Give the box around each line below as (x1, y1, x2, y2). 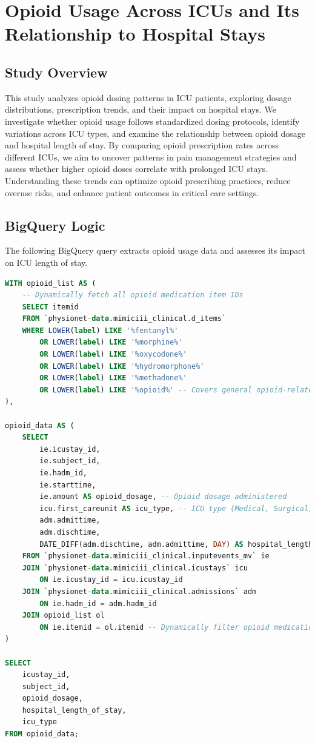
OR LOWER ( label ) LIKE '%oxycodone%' (39, 350, 187, 359)
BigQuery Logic (5, 216, 105, 234)
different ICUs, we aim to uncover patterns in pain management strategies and (5, 150, 297, 163)
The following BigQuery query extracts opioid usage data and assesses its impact (5, 244, 305, 257)
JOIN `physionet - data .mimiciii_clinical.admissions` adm (22, 587, 257, 596)
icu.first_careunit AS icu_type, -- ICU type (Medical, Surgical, (39, 504, 313, 513)
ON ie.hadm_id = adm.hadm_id (39, 599, 157, 608)
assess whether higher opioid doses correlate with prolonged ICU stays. (5, 162, 268, 175)
